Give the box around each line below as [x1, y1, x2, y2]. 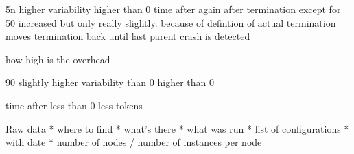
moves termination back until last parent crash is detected [5, 29, 250, 43]
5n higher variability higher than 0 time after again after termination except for [5, 2, 341, 16]
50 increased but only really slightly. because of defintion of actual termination [5, 15, 336, 30]
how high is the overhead [5, 52, 110, 66]
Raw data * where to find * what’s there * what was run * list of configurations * [5, 121, 349, 135]
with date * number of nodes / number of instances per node [5, 135, 262, 149]
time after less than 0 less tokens [5, 98, 143, 112]
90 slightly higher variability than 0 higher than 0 [5, 75, 214, 89]
